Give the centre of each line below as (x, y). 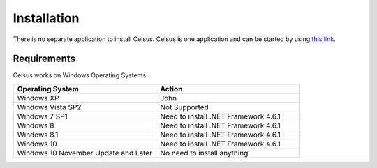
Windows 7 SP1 (42, 116)
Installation (46, 18)
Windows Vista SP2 (49, 107)
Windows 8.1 (38, 135)
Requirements (44, 59)
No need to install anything (204, 153)
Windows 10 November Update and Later (85, 153)
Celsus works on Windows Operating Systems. (80, 75)
